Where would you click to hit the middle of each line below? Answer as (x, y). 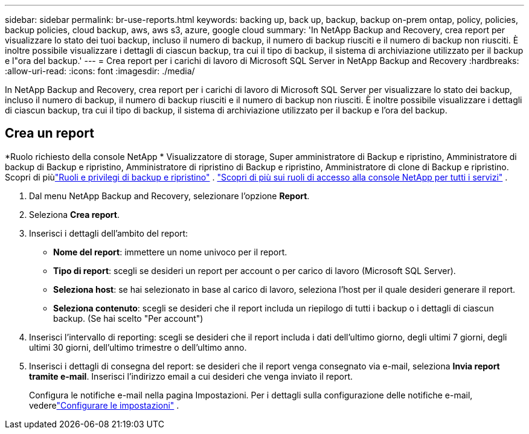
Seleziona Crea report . (74, 214)
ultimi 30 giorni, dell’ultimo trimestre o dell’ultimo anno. (138, 347)
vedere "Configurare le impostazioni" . (104, 405)
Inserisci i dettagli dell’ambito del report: (109, 233)
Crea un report (50, 133)
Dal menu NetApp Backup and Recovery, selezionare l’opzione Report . (169, 196)
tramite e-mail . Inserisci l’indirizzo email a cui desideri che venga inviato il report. (191, 376)
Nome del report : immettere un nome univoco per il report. (170, 252)
